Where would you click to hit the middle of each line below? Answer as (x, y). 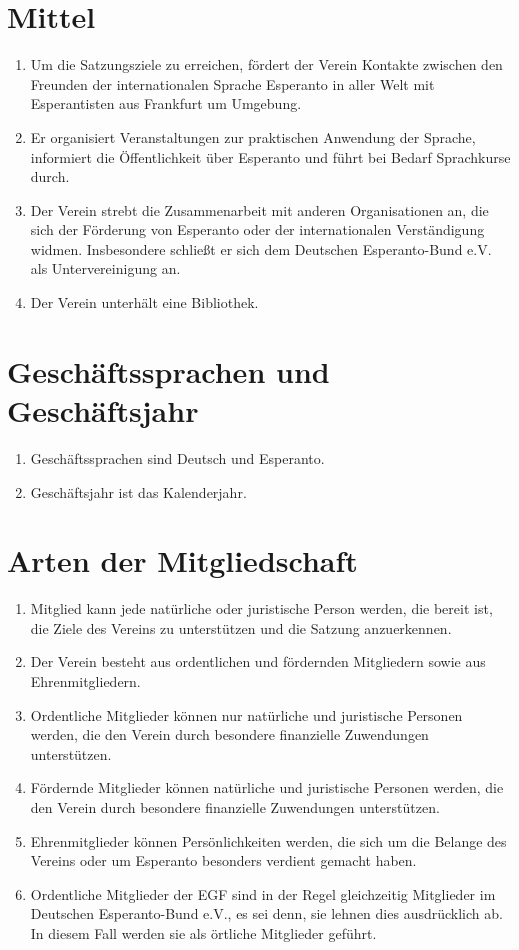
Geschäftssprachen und (168, 370)
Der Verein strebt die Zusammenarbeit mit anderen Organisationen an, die (259, 209)
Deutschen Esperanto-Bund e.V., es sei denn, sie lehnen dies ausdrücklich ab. (266, 913)
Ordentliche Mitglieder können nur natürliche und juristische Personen (246, 714)
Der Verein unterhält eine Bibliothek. (144, 302)
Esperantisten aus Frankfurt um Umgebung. (166, 103)
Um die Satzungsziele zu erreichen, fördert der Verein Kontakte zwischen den (266, 64)
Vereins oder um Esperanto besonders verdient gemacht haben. (223, 860)
